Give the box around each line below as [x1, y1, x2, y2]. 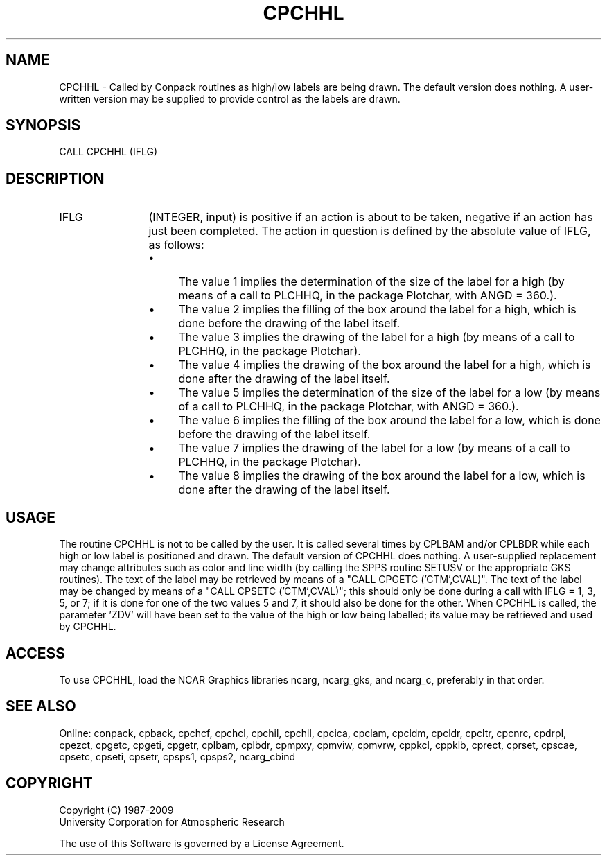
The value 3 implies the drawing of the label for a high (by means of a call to [178, 330, 575, 345]
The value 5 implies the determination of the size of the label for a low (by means [178, 385, 601, 400]
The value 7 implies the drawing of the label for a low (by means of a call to [178, 441, 570, 455]
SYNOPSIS [6, 116, 81, 134]
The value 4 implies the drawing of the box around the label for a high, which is [178, 358, 591, 372]
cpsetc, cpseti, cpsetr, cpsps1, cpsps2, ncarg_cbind [59, 750, 296, 763]
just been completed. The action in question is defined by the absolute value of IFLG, [148, 224, 591, 238]
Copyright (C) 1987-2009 [59, 803, 174, 816]
